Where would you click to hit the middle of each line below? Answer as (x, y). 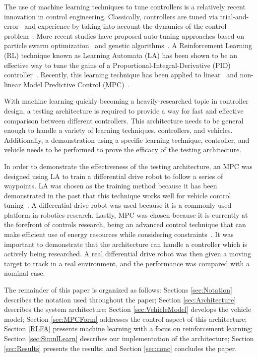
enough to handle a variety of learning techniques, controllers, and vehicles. (118, 130)
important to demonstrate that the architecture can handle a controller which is (126, 244)
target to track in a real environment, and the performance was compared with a (127, 263)
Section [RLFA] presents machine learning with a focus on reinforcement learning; (129, 328)
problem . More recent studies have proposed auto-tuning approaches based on (124, 35)
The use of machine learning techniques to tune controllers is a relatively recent (125, 6)
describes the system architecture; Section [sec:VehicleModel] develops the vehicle (128, 309)
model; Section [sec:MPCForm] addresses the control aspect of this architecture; (126, 319)
